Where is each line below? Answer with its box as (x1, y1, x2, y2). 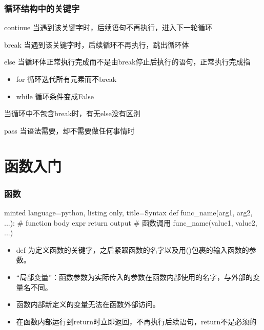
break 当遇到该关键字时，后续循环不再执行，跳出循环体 (4, 39, 189, 50)
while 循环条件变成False (16, 91, 94, 101)
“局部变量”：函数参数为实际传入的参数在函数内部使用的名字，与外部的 (16, 271, 253, 282)
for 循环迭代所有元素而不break (16, 74, 117, 84)
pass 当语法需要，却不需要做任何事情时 (4, 125, 135, 136)
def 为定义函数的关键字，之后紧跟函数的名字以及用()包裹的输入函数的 (16, 244, 249, 255)
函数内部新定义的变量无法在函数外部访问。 (16, 299, 160, 310)
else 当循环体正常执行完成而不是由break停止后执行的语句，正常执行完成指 (4, 56, 251, 67)
